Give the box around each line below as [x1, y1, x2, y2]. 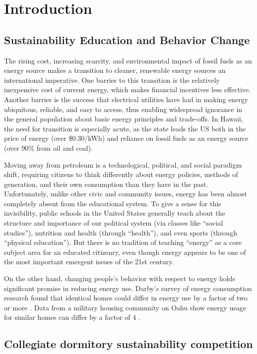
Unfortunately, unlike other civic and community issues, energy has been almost [4, 188, 247, 199]
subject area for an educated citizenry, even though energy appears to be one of [4, 246, 246, 257]
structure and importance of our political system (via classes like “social [4, 218, 223, 228]
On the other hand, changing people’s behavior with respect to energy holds [4, 273, 235, 284]
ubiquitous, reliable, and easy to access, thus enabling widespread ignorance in [4, 104, 243, 114]
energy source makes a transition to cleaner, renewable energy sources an [4, 65, 226, 75]
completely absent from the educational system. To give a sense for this [4, 198, 221, 208]
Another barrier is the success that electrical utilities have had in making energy [4, 94, 249, 104]
